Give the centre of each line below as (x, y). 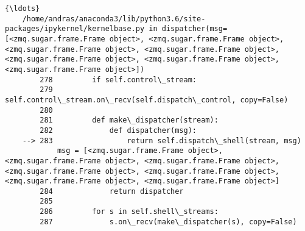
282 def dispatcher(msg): (118, 130)
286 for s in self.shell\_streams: (129, 212)
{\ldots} (23, 9)
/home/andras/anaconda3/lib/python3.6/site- (114, 19)
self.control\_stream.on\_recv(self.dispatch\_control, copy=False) (147, 100)
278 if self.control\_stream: (118, 80)
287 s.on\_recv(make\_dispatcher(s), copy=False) (168, 222)
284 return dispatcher (112, 191)
